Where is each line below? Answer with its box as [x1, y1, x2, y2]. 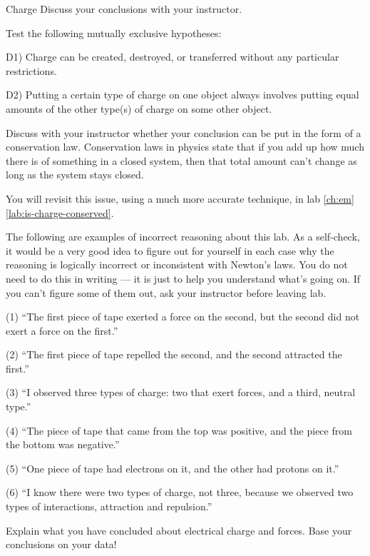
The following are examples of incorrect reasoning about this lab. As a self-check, [6, 229, 360, 244]
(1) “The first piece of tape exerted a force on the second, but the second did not [6, 309, 360, 324]
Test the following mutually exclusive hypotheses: [6, 25, 222, 40]
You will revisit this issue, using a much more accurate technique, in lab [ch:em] [6, 191, 354, 206]
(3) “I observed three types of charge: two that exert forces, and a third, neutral [6, 385, 356, 400]
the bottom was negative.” [6, 437, 120, 452]
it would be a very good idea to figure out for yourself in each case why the [6, 243, 334, 258]
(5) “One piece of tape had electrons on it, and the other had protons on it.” [6, 460, 339, 475]
